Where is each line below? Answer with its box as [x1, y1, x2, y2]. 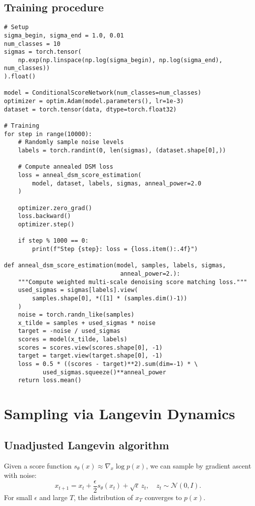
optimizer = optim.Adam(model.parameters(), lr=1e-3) [4, 98, 184, 105]
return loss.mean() [18, 377, 82, 384]
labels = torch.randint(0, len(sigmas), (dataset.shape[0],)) [18, 147, 226, 154]
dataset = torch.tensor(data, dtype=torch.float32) [4, 106, 177, 113]
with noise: [4, 470, 37, 480]
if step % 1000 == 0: [18, 237, 89, 245]
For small [4, 492, 32, 502]
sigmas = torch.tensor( [4, 48, 82, 56]
